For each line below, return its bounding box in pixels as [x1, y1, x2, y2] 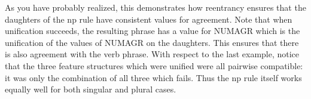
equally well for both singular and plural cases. [5, 83, 176, 95]
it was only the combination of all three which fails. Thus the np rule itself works [5, 71, 302, 83]
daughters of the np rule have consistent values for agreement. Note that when [5, 13, 292, 25]
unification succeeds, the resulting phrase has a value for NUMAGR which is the [5, 24, 300, 37]
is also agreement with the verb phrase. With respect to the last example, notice [5, 48, 300, 60]
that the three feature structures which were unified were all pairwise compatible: [5, 59, 303, 72]
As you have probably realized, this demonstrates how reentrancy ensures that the [5, 1, 306, 13]
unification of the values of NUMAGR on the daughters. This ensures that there [5, 36, 299, 48]
